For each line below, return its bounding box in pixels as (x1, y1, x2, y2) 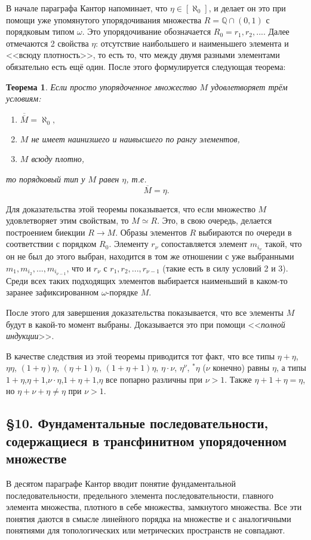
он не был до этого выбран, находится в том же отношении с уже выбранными (6, 250, 294, 263)
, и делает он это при (208, 2, 286, 14)
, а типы (276, 361, 306, 374)
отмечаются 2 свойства (6, 36, 89, 49)
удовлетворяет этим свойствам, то (6, 214, 129, 227)
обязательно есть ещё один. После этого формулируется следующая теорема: (6, 60, 286, 72)
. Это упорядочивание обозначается (82, 25, 211, 38)
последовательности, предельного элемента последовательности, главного (6, 489, 273, 501)
